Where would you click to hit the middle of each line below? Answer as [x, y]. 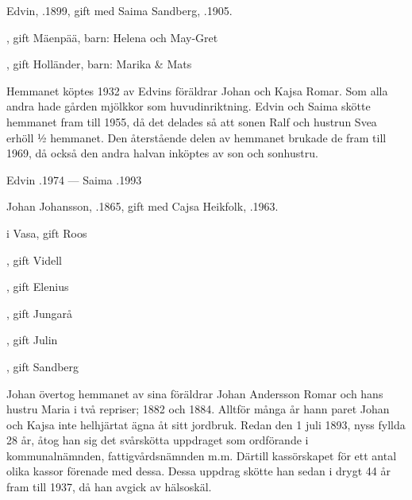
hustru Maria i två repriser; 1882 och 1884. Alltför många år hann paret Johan [198, 409]
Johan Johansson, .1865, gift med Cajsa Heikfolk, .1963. [142, 206]
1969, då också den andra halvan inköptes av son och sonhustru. [162, 153]
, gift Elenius [38, 287]
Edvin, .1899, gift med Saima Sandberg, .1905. [119, 10]
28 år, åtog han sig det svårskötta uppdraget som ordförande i [158, 440]
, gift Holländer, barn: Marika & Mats [99, 64]
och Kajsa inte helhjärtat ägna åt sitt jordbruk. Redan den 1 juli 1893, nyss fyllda [206, 424]
